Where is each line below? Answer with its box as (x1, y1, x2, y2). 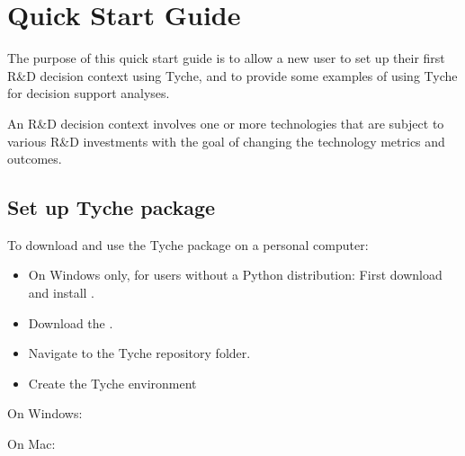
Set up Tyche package (7, 193, 216, 221)
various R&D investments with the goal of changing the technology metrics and (7, 131, 445, 150)
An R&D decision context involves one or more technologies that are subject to (7, 113, 444, 132)
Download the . (28, 313, 113, 332)
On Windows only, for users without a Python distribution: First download (28, 265, 443, 284)
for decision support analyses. (7, 84, 170, 103)
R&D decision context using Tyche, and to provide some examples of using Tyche (7, 66, 458, 85)
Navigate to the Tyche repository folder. (28, 344, 251, 362)
